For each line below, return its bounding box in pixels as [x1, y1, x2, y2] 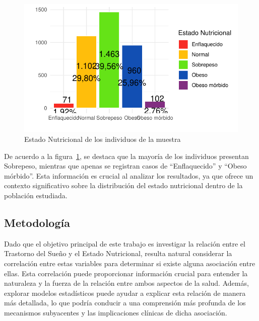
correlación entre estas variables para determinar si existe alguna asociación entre [4, 258, 255, 268]
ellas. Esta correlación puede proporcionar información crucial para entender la [4, 268, 248, 278]
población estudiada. [4, 190, 68, 200]
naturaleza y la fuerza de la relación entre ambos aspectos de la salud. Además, [4, 278, 249, 288]
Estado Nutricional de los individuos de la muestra [24, 133, 181, 144]
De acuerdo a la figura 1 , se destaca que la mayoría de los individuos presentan [4, 150, 249, 161]
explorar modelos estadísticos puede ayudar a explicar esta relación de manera [4, 287, 246, 298]
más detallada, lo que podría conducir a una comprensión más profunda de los [4, 297, 246, 308]
